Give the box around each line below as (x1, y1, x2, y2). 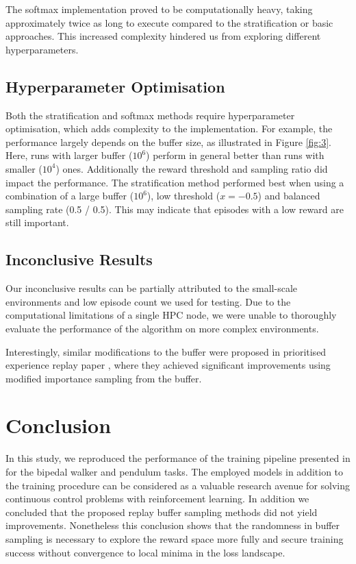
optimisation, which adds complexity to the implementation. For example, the (5, 121, 333, 136)
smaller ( (5, 161, 42, 175)
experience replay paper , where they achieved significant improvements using (5, 358, 331, 372)
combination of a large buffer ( (5, 188, 134, 203)
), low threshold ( (147, 188, 220, 203)
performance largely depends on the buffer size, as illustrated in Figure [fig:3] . (5, 134, 332, 149)
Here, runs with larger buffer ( (5, 148, 133, 162)
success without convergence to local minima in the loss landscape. (5, 545, 285, 559)
